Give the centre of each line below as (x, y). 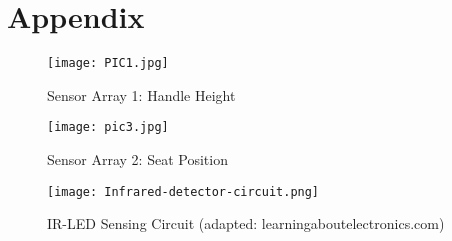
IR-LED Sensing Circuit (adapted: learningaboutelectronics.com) (246, 223)
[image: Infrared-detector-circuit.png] (183, 191)
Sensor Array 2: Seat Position (137, 159)
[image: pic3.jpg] (108, 127)
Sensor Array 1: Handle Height (141, 94)
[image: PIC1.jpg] (108, 63)
